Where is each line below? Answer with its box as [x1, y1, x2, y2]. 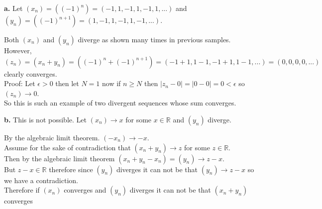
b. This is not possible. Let [4, 114, 87, 124]
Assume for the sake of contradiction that [4, 142, 131, 152]
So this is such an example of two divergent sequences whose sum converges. [4, 98, 236, 108]
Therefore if [4, 185, 40, 195]
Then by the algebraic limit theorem [4, 153, 115, 163]
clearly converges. [4, 68, 57, 79]
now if [102, 78, 121, 89]
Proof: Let [4, 78, 35, 89]
